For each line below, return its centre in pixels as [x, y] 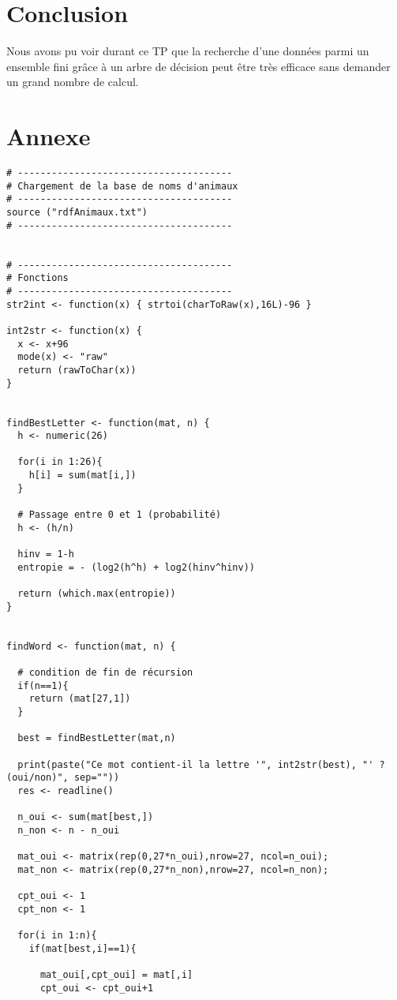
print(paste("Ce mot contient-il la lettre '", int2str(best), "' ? [201, 764]
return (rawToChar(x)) [77, 370]
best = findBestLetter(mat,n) [97, 738]
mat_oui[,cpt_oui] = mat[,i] [116, 975]
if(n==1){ [43, 685]
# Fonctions [37, 278]
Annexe [49, 136]
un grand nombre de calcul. [73, 82]
